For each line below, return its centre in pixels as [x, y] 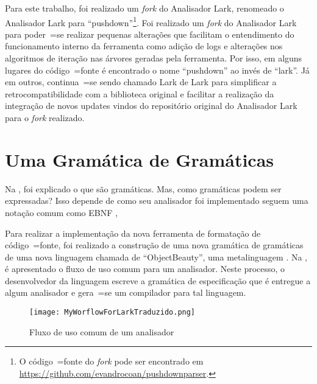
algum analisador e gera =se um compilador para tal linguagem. [126, 292]
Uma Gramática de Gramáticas [140, 159]
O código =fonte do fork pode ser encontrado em [111, 361]
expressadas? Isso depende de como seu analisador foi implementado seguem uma [157, 201]
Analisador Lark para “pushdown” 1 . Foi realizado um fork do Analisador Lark [151, 21]
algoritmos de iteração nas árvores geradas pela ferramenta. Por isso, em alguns [154, 58]
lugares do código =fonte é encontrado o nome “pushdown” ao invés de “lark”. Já [157, 70]
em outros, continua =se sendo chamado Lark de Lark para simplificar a [141, 82]
